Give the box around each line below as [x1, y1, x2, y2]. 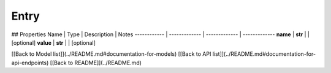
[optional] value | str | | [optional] [11, 39, 96, 46]
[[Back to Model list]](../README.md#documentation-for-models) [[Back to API [11, 50, 211, 58]
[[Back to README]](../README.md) [50, 59, 142, 66]
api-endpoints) [11, 59, 49, 66]
